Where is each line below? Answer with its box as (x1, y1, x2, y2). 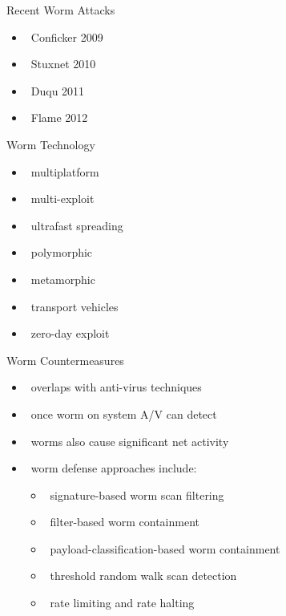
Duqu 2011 (30, 82, 85, 99)
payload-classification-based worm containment (50, 540, 280, 557)
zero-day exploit (30, 325, 110, 342)
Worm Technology (6, 136, 95, 152)
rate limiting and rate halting (50, 594, 195, 611)
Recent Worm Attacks (6, 2, 115, 18)
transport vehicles (30, 298, 119, 314)
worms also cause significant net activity (30, 432, 229, 449)
